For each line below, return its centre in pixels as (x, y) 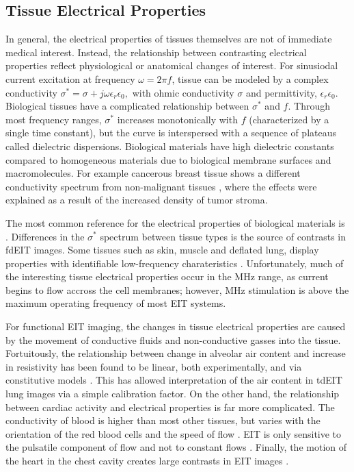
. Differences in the (45, 236)
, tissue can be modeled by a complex (250, 78)
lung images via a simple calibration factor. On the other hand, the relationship (173, 394)
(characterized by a (289, 119)
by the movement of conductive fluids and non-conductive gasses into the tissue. (173, 339)
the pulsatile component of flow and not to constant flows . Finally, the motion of (176, 447)
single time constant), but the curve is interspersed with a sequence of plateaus (171, 133)
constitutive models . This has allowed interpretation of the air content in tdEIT (174, 380)
